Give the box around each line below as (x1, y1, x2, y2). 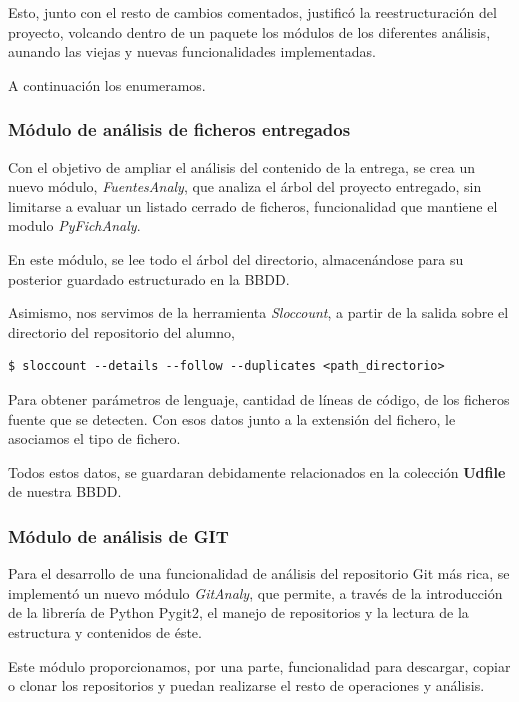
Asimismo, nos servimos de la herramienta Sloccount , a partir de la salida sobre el (8, 302, 509, 323)
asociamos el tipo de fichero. (8, 428, 181, 449)
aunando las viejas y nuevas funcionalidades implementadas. (8, 41, 376, 62)
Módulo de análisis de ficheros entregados (8, 117, 351, 142)
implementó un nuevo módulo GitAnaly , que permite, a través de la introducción (8, 582, 503, 603)
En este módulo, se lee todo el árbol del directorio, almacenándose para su (8, 248, 464, 269)
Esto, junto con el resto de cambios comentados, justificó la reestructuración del (8, 2, 497, 22)
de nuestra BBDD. (8, 481, 122, 502)
